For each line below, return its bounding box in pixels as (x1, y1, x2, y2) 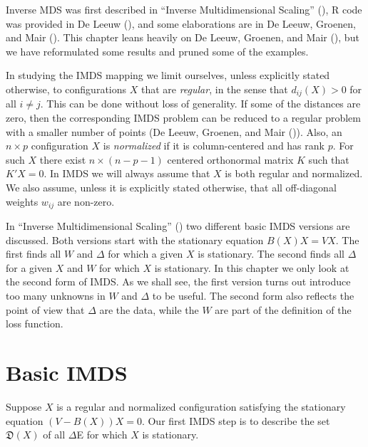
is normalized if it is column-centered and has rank (103, 138, 324, 153)
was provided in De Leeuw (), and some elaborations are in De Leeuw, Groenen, (6, 16, 356, 31)
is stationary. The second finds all (198, 246, 344, 261)
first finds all (6, 246, 61, 261)
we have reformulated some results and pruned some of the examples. (6, 43, 309, 58)
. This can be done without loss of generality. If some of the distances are (40, 96, 361, 111)
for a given (6, 260, 52, 275)
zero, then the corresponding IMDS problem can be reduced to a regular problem (6, 110, 361, 125)
